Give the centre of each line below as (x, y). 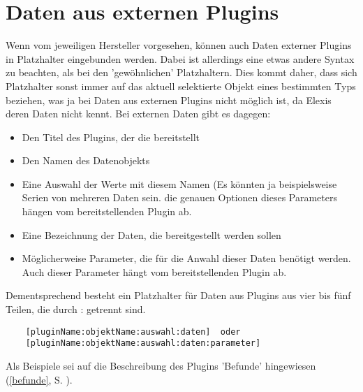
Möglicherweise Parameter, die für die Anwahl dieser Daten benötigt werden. (186, 258)
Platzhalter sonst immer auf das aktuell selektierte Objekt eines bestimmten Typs (181, 86)
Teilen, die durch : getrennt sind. (76, 309)
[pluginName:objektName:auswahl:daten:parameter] (143, 343)
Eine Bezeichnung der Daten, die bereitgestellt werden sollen (151, 234)
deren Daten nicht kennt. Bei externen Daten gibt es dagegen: (138, 114)
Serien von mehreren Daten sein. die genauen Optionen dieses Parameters (180, 197)
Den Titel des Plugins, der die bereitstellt (111, 137)
